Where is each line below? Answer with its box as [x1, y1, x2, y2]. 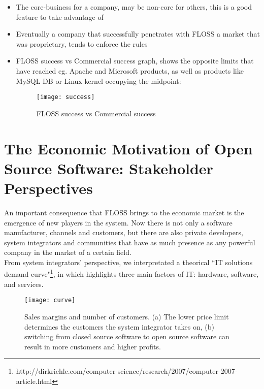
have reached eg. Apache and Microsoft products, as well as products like [16, 65, 244, 76]
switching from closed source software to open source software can [24, 331, 229, 342]
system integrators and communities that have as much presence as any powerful [4, 237, 255, 247]
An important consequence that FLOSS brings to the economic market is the [4, 207, 244, 217]
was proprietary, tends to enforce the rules [16, 38, 148, 49]
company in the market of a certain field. [4, 247, 131, 257]
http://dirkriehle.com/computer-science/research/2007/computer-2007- [16, 366, 238, 376]
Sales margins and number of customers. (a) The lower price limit [24, 311, 229, 321]
